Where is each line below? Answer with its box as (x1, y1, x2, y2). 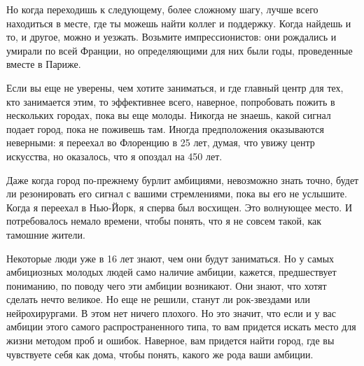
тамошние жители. (6, 227, 85, 241)
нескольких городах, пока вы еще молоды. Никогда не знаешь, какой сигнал (6, 108, 331, 122)
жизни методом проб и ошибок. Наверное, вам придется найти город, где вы (6, 333, 335, 348)
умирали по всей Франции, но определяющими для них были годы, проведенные (6, 43, 353, 57)
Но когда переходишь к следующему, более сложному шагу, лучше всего (6, 2, 318, 16)
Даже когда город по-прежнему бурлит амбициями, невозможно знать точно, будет (6, 172, 359, 187)
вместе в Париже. (6, 57, 81, 71)
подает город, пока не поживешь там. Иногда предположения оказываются (6, 121, 324, 136)
